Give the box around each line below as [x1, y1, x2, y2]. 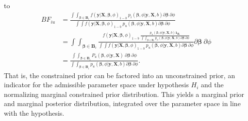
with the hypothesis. [4, 108, 65, 118]
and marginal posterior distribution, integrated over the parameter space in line [4, 98, 241, 108]
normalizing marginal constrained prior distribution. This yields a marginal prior [4, 89, 245, 99]
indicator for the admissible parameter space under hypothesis [4, 80, 189, 90]
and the [201, 80, 224, 90]
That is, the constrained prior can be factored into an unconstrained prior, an [4, 70, 235, 80]
